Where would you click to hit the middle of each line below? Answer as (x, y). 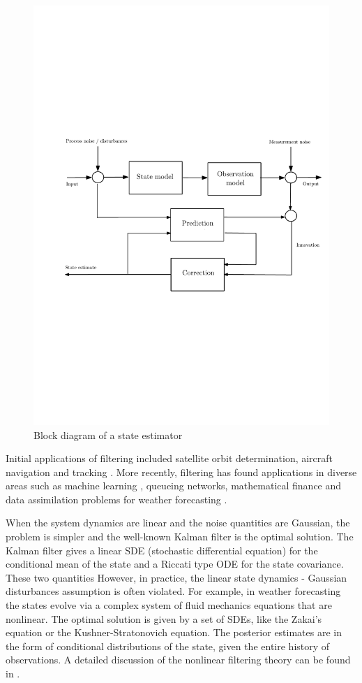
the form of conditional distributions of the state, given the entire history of (168, 646)
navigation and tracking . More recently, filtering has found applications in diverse (181, 472)
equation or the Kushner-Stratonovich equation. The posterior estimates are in (174, 632)
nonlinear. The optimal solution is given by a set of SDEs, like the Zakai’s (164, 618)
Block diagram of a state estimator (108, 434)
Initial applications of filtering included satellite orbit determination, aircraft (169, 458)
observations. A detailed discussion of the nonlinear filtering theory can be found (178, 660)
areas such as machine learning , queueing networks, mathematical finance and (174, 486)
